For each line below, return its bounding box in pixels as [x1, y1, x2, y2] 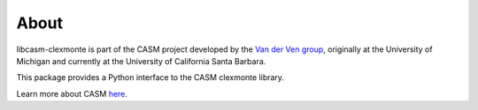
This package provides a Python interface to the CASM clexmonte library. [16, 72, 285, 83]
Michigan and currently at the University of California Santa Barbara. [16, 55, 266, 66]
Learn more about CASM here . [16, 88, 128, 99]
